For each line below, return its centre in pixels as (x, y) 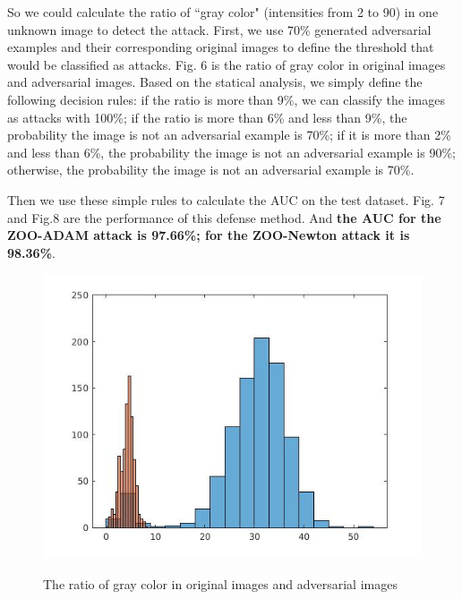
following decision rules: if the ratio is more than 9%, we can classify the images (226, 99)
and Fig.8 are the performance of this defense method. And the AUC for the (224, 217)
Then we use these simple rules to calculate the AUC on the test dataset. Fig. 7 (226, 199)
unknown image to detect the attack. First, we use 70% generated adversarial (219, 29)
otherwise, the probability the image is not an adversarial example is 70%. (211, 170)
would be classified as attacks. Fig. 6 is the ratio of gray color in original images (227, 64)
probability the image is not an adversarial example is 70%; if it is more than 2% (229, 135)
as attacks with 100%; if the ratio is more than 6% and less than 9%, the (207, 117)
